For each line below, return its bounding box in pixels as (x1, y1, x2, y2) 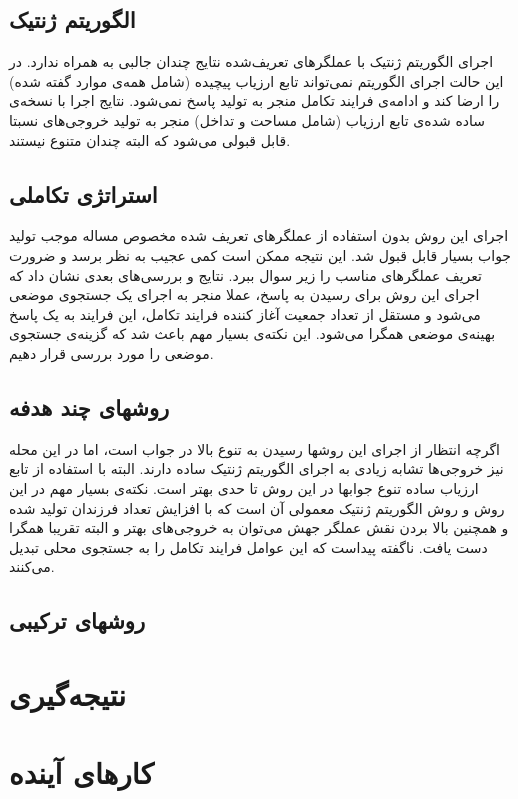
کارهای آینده (9, 752, 154, 793)
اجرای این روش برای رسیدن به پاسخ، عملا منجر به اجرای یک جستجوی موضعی (9, 284, 480, 305)
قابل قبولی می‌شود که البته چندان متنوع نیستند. (9, 129, 291, 150)
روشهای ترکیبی (9, 605, 146, 636)
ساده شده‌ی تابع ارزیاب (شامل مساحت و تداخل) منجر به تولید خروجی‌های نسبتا (9, 109, 485, 130)
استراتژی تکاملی (9, 178, 158, 209)
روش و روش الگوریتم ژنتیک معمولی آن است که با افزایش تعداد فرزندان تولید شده (9, 497, 505, 518)
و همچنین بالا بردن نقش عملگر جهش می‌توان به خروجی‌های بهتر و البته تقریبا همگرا (9, 517, 509, 538)
